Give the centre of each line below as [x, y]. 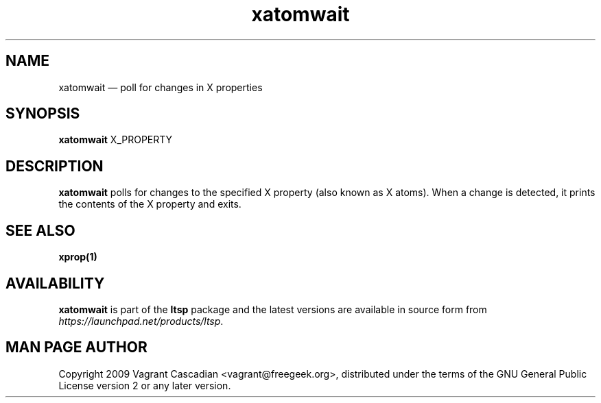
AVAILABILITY [55, 283]
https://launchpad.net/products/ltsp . [141, 321]
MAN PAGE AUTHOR [76, 347]
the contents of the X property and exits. [150, 204]
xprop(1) [78, 257]
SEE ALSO [40, 230]
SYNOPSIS [43, 114]
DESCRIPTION [55, 166]
